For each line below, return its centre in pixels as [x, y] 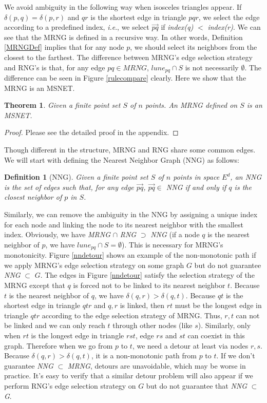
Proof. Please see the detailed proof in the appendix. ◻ [91, 132]
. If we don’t [236, 356]
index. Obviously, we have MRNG [58, 234]
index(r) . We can [234, 27]
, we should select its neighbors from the [194, 47]
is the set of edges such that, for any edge [69, 187]
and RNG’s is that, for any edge [55, 67]
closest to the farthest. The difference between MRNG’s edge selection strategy [128, 57]
